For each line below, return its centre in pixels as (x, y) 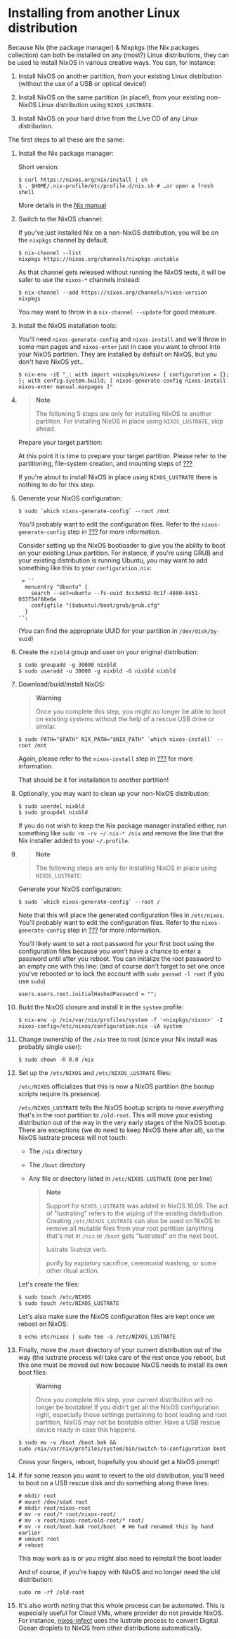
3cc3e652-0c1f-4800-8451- (163, 593)
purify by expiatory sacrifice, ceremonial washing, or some (131, 1263)
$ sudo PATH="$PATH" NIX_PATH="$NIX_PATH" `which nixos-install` (116, 739)
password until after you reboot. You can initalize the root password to (120, 958)
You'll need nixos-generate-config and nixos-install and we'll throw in (122, 339)
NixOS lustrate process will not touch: (73, 1137)
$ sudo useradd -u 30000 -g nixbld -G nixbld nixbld (97, 671)
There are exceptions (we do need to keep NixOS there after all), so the (121, 1130)
